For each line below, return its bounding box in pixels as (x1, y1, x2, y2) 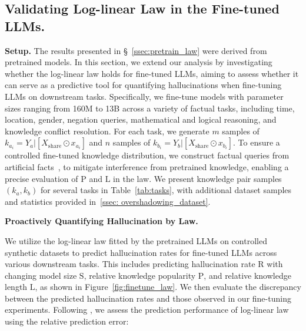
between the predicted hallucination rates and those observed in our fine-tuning (5, 292, 291, 304)
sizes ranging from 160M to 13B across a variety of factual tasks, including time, (5, 102, 295, 114)
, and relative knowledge (204, 269, 291, 281)
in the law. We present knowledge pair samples (113, 172, 282, 184)
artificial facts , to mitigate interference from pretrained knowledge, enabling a (5, 160, 289, 173)
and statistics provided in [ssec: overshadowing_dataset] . (5, 195, 211, 207)
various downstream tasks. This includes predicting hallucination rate (5, 258, 255, 270)
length (5, 281, 28, 293)
